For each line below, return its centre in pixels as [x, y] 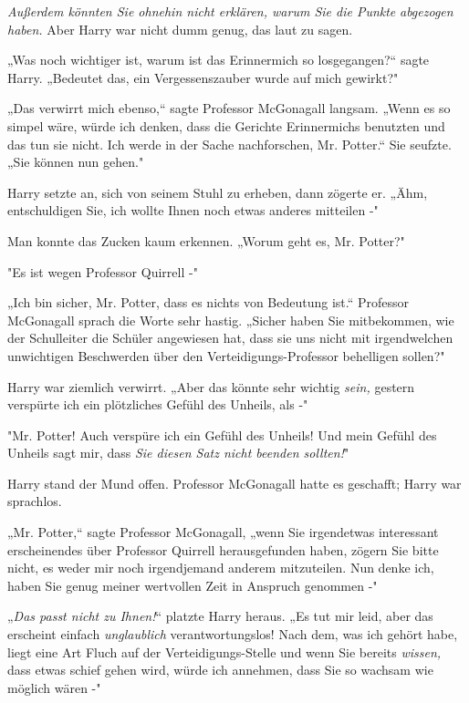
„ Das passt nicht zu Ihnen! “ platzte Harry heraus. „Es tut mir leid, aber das [220, 616]
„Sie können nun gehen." [76, 162]
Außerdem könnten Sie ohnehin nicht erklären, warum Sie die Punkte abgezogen [230, 11]
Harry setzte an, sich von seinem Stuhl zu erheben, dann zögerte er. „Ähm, [218, 192]
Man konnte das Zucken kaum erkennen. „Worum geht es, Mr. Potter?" [206, 240]
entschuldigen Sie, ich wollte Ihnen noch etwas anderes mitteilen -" [193, 210]
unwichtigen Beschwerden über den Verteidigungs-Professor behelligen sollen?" [226, 355]
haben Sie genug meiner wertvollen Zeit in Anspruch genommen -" [193, 585]
